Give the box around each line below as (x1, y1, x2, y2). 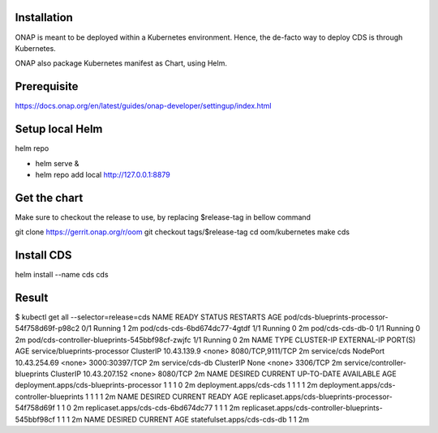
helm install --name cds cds (15, 270, 109, 280)
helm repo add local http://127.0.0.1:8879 (35, 169, 170, 179)
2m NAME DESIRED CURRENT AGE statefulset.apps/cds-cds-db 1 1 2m (71, 414, 310, 424)
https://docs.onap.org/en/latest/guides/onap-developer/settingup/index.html (15, 101, 272, 111)
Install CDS (15, 248, 72, 262)
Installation (15, 11, 73, 24)
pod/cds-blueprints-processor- (283, 312, 389, 322)
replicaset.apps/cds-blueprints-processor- (249, 392, 393, 401)
